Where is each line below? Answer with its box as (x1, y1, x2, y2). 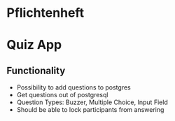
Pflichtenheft (6, 5, 85, 21)
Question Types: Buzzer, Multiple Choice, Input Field (16, 98, 169, 106)
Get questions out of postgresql (16, 91, 108, 99)
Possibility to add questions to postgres (16, 83, 131, 92)
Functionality (6, 64, 66, 76)
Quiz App (6, 37, 62, 53)
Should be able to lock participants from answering (16, 106, 164, 114)
